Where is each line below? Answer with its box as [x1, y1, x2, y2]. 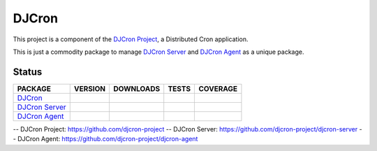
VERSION [73, 84, 106, 94]
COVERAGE [198, 84, 237, 94]
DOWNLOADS [112, 84, 161, 94]
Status [13, 66, 43, 78]
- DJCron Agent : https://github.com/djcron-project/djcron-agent [13, 135, 198, 143]
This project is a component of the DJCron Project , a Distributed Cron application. [13, 35, 249, 43]
